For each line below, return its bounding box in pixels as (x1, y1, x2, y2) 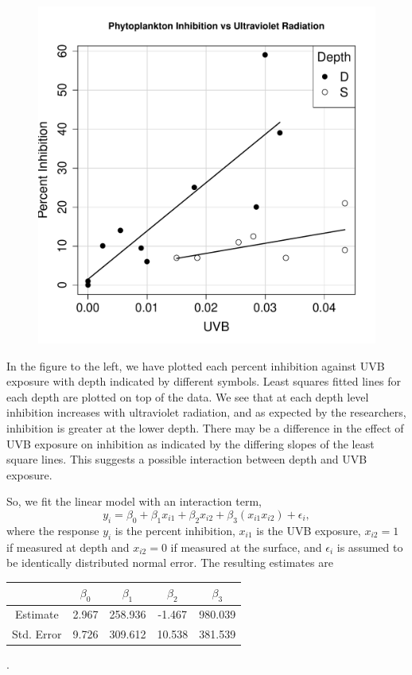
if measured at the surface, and (170, 538, 322, 555)
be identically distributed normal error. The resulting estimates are (6, 554, 333, 571)
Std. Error (12, 626, 62, 642)
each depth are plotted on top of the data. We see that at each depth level (6, 388, 369, 405)
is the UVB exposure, (256, 522, 361, 538)
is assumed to (336, 538, 403, 555)
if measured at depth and (6, 538, 130, 555)
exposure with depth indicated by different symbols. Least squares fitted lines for (6, 373, 401, 390)
